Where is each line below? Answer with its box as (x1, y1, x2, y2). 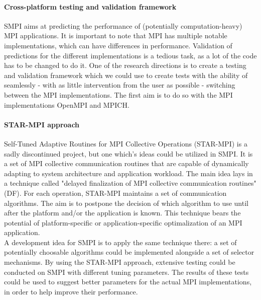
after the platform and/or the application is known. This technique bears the (4, 207, 241, 218)
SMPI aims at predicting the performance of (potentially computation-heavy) (4, 20, 242, 31)
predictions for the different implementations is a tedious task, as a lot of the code (4, 50, 257, 60)
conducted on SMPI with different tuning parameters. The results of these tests (4, 266, 249, 277)
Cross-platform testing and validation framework (4, 1, 177, 12)
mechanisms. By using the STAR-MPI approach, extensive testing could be (4, 257, 235, 267)
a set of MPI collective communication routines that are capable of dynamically (4, 158, 249, 169)
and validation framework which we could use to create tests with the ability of (4, 69, 248, 80)
